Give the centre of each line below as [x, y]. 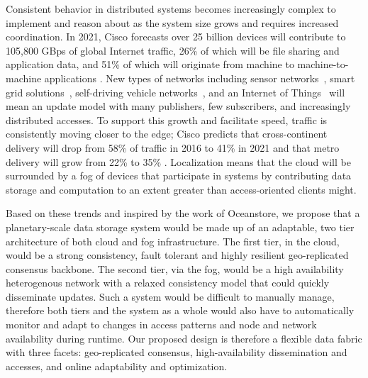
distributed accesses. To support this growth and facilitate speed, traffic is [167, 119]
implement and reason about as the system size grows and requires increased [172, 22]
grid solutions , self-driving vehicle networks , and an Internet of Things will [175, 92]
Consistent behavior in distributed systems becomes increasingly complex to [171, 9]
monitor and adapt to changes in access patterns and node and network [161, 324]
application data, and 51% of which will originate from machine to [150, 64]
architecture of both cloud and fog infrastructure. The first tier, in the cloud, [173, 241]
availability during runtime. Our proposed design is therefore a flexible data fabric [184, 338]
